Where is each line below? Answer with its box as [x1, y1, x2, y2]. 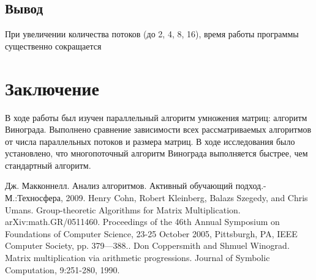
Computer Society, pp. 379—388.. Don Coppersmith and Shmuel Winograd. [5, 239, 290, 252]
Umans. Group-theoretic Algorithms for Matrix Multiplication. [5, 203, 241, 216]
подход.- [235, 179, 266, 192]
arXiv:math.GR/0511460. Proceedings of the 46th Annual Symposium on [5, 215, 280, 228]
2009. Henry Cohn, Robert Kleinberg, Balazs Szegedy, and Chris [66, 191, 308, 204]
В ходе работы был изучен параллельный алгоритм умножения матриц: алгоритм [5, 111, 307, 123]
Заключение [5, 75, 99, 100]
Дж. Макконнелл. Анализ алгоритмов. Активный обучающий [5, 179, 233, 192]
